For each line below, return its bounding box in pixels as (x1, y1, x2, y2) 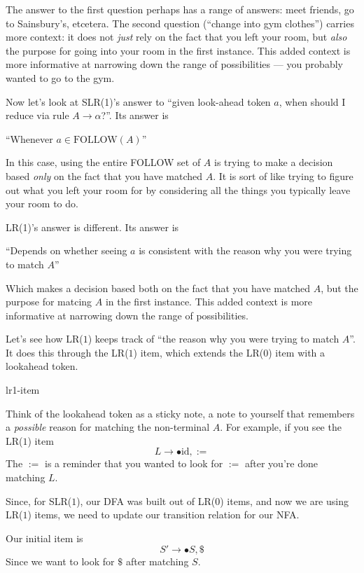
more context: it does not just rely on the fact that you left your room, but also (6, 29, 347, 44)
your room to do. (6, 196, 78, 211)
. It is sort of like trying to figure (213, 168, 353, 183)
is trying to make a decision (214, 155, 333, 170)
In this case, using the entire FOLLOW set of (6, 155, 201, 170)
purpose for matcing (6, 294, 92, 309)
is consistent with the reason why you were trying (139, 243, 352, 258)
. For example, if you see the (220, 420, 342, 434)
